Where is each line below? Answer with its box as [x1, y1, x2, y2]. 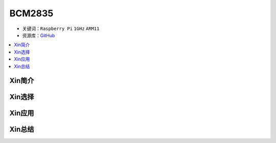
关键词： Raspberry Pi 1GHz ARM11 [22, 25, 100, 32]
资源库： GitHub [22, 32, 55, 38]
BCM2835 [9, 8, 54, 19]
